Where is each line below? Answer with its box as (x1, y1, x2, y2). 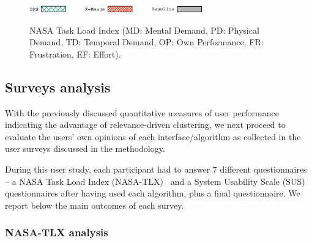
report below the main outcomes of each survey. (5, 198, 184, 211)
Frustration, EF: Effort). (29, 47, 121, 60)
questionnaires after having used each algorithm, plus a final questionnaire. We (5, 187, 300, 200)
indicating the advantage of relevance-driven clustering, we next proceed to (5, 118, 286, 131)
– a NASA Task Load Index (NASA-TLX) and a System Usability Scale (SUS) (5, 174, 305, 187)
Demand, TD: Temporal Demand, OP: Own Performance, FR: (29, 36, 264, 48)
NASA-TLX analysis (5, 225, 108, 240)
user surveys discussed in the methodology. (5, 142, 165, 155)
